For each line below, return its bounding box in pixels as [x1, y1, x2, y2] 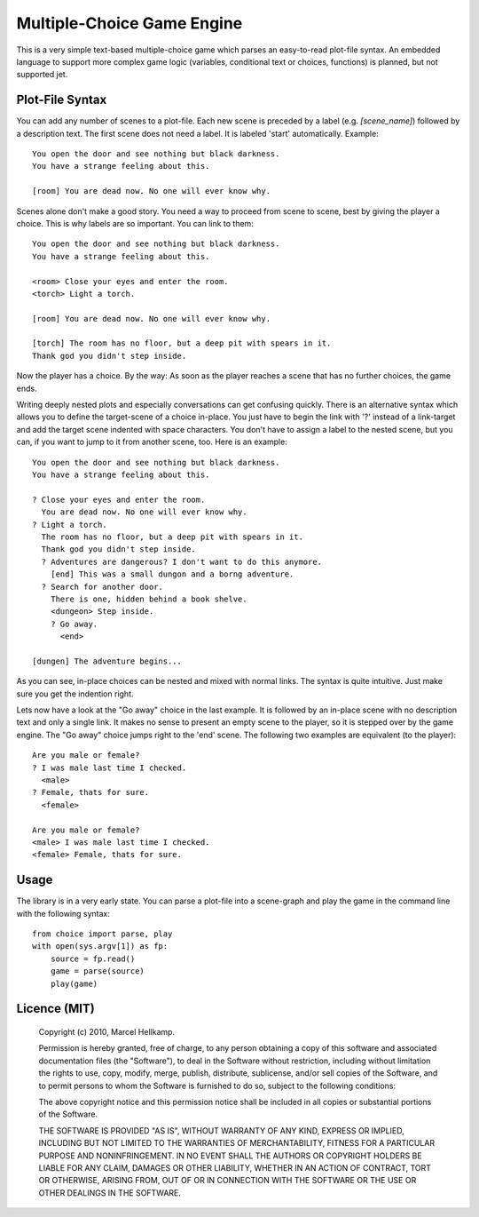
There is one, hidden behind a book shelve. [50, 593, 247, 604]
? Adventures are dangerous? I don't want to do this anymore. [41, 556, 323, 567]
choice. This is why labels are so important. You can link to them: [16, 218, 255, 228]
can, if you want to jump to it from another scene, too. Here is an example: [16, 436, 287, 448]
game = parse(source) [50, 966, 145, 976]
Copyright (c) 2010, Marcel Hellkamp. [38, 1026, 176, 1037]
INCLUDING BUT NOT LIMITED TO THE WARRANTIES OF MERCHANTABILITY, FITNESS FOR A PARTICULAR [38, 1138, 435, 1149]
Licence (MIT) [16, 1001, 95, 1016]
